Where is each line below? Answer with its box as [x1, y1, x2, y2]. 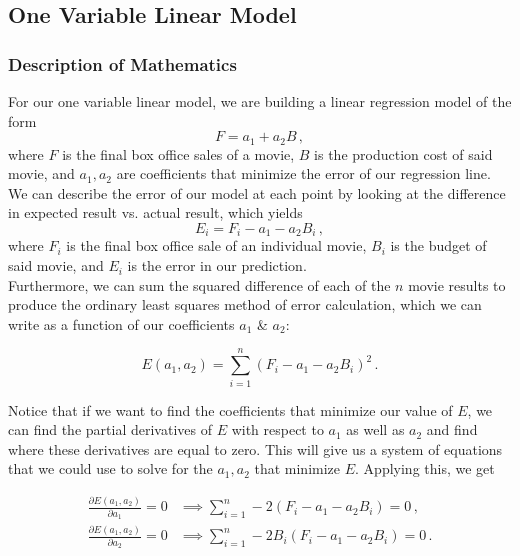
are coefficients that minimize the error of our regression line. [116, 163, 491, 184]
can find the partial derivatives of [8, 419, 212, 440]
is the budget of [390, 235, 487, 256]
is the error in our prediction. [127, 255, 307, 276]
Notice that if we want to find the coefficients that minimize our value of [8, 399, 453, 420]
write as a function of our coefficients [8, 313, 235, 334]
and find [426, 419, 478, 440]
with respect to [231, 419, 324, 440]
